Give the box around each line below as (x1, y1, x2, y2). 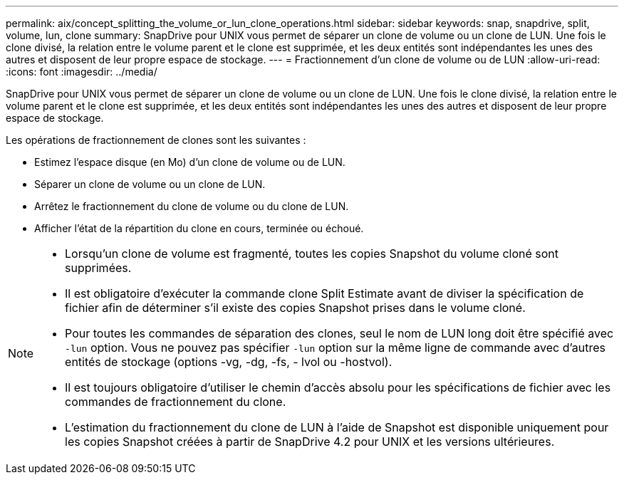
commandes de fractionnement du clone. (65, 395, 286, 409)
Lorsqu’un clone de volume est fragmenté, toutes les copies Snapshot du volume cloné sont (65, 246, 559, 261)
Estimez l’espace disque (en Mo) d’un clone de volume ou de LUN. (34, 156, 345, 168)
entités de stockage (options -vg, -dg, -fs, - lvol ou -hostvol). (65, 355, 392, 369)
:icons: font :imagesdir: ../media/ (6, 66, 157, 78)
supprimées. (65, 261, 132, 275)
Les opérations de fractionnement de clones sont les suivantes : (6, 134, 306, 146)
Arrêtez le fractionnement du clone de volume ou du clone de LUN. (34, 200, 349, 212)
